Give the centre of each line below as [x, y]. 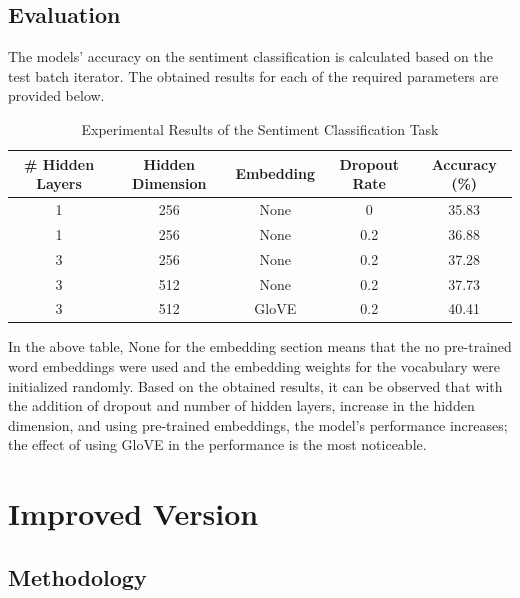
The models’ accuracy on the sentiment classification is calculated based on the [251, 56]
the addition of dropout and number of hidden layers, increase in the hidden [241, 405]
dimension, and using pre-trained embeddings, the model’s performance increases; [258, 424]
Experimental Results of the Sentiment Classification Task [260, 128]
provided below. [56, 95]
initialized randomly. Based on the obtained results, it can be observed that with [255, 385]
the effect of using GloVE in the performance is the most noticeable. [217, 444]
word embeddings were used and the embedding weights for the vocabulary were [254, 366]
